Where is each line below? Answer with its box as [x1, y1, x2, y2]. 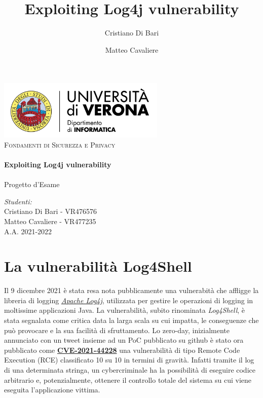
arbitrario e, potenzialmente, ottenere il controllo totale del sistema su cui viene [4, 374, 252, 385]
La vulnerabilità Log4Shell [4, 256, 192, 276]
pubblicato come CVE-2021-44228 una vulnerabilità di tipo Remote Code [4, 344, 240, 355]
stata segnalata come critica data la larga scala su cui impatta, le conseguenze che [4, 315, 259, 325]
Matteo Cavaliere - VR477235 [4, 215, 96, 226]
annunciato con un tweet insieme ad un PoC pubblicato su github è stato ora [4, 335, 244, 345]
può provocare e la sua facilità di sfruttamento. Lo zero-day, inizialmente [4, 324, 230, 335]
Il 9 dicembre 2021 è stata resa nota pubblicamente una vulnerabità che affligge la [4, 285, 259, 296]
